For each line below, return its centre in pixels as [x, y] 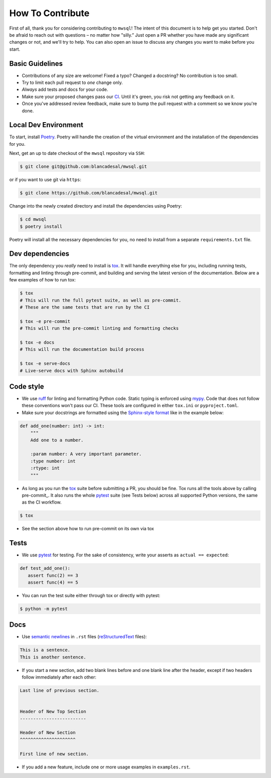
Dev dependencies [39, 254]
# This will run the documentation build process [82, 350]
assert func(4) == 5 [53, 582]
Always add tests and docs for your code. [65, 89]
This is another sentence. [53, 657]
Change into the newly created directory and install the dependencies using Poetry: [96, 206]
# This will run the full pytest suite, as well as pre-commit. [101, 300]
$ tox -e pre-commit [45, 321]
